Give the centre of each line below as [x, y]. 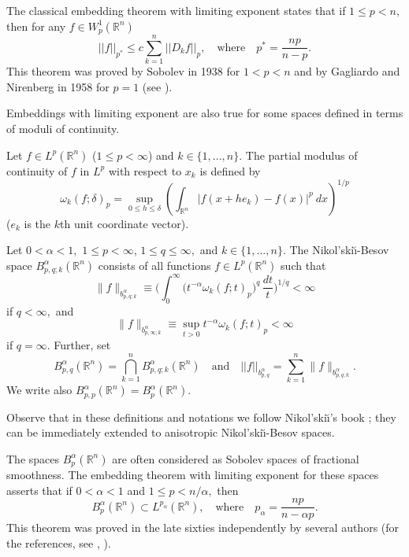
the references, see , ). [59, 543]
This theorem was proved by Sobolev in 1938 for [123, 71]
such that [303, 265]
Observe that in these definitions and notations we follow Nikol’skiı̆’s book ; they [201, 417]
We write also [39, 390]
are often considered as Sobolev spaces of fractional [236, 458]
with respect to [145, 170]
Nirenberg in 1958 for [58, 86]
